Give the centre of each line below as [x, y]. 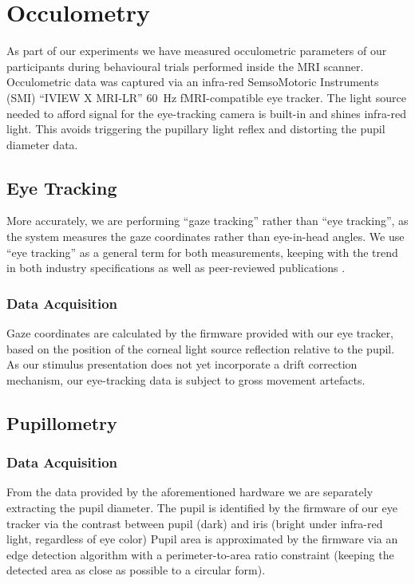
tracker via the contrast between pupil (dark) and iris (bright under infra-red [195, 523]
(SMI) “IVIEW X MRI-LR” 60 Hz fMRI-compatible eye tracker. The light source [206, 97]
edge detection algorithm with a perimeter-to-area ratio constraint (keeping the [200, 554]
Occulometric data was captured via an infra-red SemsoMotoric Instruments [193, 82]
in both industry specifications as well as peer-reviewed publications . [176, 268]
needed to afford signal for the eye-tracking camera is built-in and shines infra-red [207, 113]
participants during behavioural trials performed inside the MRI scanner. [185, 66]
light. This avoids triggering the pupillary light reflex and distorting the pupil [196, 129]
